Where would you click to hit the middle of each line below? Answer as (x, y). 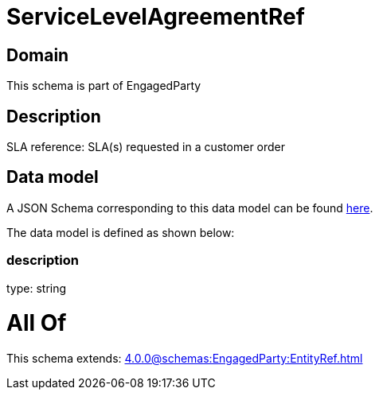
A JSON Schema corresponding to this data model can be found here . (190, 208)
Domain (38, 55)
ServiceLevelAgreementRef (156, 17)
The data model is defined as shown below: (121, 232)
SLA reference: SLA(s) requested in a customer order (146, 147)
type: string (37, 288)
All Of (37, 323)
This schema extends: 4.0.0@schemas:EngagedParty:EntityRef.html (185, 359)
